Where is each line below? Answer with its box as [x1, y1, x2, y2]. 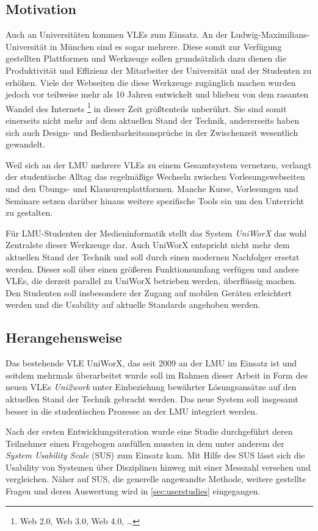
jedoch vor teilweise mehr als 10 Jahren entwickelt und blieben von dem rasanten [5, 88, 309, 101]
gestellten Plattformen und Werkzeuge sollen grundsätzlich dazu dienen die [5, 52, 286, 65]
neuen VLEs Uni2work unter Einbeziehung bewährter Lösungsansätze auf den [5, 380, 297, 393]
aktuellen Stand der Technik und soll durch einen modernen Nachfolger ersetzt [5, 250, 300, 263]
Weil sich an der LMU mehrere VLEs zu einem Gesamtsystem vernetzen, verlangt [5, 158, 312, 171]
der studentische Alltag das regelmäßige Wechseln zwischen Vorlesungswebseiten [5, 170, 305, 183]
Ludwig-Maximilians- [230, 28, 310, 41]
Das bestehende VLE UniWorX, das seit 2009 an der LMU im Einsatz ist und [5, 357, 297, 369]
